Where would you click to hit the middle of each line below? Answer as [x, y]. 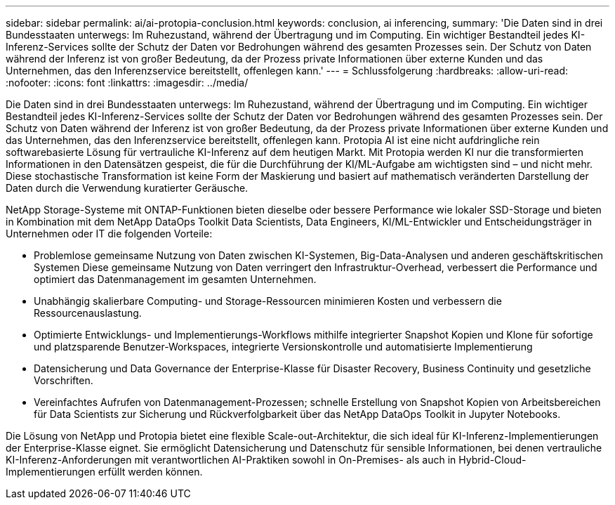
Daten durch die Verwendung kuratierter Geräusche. [127, 188]
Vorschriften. [64, 380]
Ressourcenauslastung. [88, 313]
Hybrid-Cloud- [492, 460]
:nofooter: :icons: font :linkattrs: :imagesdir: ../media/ [127, 83]
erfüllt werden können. [150, 472]
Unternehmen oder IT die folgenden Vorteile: [109, 234]
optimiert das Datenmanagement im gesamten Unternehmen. [175, 279]
